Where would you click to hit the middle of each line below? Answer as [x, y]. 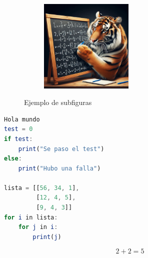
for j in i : [38, 227]
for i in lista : [31, 217]
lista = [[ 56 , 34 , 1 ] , [42, 188]
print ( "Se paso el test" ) [61, 149]
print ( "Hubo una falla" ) [59, 168]
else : [13, 159]
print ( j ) [47, 237]
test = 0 [18, 129]
